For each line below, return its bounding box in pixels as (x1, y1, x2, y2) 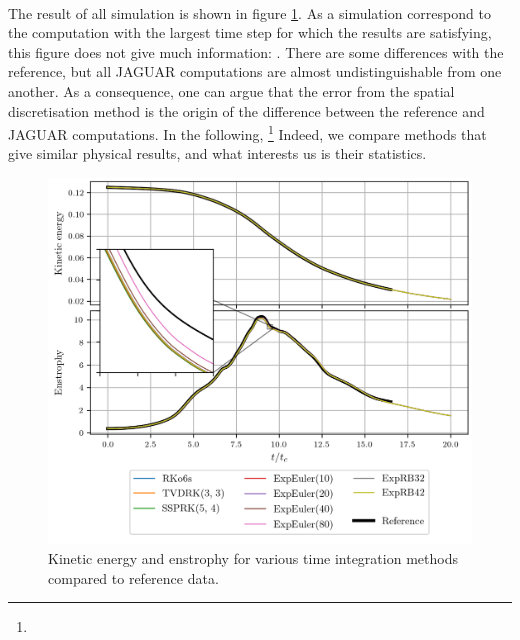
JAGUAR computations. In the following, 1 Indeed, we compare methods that (8, 121, 487, 144)
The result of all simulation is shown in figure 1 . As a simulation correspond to (8, 2, 491, 23)
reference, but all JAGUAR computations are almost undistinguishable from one (8, 61, 502, 82)
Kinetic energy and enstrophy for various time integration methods (48, 548, 458, 569)
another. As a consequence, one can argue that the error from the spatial (8, 80, 455, 101)
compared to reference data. (48, 567, 219, 588)
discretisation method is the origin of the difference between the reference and (8, 100, 485, 121)
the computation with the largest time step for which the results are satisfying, (8, 22, 492, 43)
